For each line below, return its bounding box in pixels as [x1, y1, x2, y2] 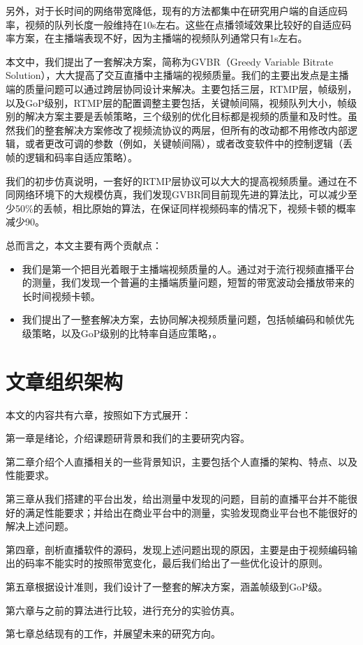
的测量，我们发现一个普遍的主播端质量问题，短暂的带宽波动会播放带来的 [22, 275, 355, 290]
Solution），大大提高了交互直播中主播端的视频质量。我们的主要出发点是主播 [6, 68, 349, 82]
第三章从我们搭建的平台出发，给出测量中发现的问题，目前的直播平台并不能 [6, 491, 348, 505]
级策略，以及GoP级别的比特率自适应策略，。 [22, 325, 223, 340]
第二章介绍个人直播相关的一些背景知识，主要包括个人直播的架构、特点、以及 [6, 454, 357, 468]
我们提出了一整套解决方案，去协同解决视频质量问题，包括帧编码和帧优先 [22, 312, 355, 327]
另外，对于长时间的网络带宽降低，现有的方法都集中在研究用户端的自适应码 [6, 3, 348, 17]
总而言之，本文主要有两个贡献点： [6, 237, 162, 252]
